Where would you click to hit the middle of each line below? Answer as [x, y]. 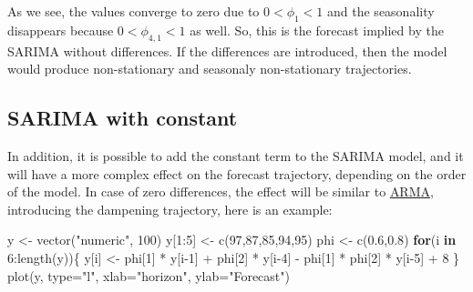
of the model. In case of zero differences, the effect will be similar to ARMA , [221, 191]
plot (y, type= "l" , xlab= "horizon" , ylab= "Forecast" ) [149, 275]
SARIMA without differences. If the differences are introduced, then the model [227, 50]
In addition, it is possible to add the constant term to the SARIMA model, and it [236, 155]
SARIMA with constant [123, 118]
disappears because [61, 30]
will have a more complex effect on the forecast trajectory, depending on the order [237, 173]
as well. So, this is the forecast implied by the [317, 30]
